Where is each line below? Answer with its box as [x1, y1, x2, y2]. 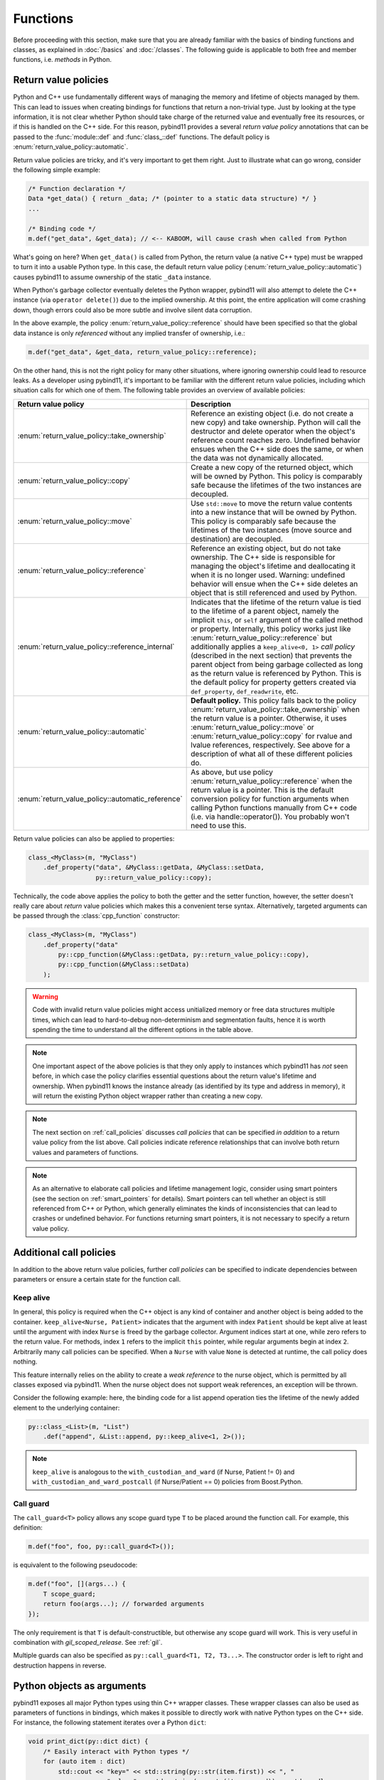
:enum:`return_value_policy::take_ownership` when [191, 704, 361, 714]
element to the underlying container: [13, 1403, 120, 1412]
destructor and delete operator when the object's [191, 426, 356, 436]
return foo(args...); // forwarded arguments [43, 1600, 205, 1608]
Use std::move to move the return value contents [191, 498, 353, 508]
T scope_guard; [43, 1590, 96, 1598]
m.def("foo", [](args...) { [28, 1580, 126, 1588]
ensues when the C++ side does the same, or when [191, 444, 364, 454]
